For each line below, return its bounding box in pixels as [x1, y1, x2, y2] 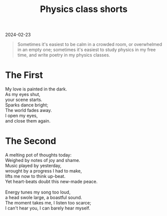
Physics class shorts [39, 3, 128, 15]
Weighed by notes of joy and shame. [5, 157, 81, 163]
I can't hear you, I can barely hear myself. [5, 205, 91, 211]
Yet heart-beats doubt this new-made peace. [5, 178, 98, 184]
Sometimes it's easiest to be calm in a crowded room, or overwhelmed [17, 41, 163, 47]
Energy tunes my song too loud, [5, 189, 71, 195]
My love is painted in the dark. [5, 86, 67, 92]
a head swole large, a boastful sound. [5, 194, 82, 200]
